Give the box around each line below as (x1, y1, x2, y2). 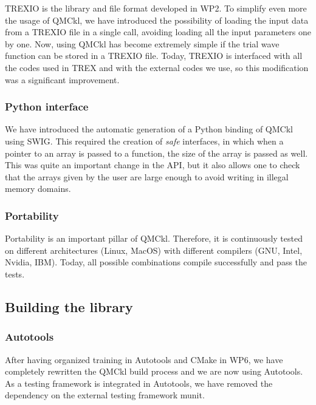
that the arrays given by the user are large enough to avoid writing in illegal (5, 170, 289, 183)
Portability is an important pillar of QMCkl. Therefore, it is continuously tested (5, 232, 303, 245)
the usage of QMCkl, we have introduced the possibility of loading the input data (5, 13, 309, 26)
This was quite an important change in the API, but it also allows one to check (5, 158, 300, 171)
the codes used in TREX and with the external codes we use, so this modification (5, 61, 309, 73)
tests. (5, 267, 25, 280)
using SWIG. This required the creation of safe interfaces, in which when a (5, 134, 284, 147)
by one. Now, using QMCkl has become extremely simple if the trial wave (5, 37, 280, 50)
